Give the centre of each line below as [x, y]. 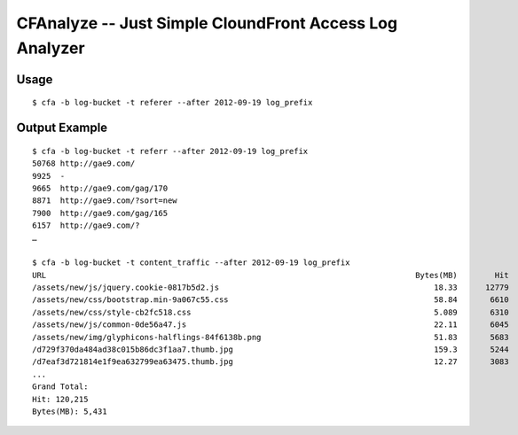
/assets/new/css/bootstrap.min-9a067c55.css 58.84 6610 [271, 300]
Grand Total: [60, 387]
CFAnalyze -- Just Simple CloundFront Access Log [207, 23]
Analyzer [51, 48]
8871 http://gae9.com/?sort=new [105, 201]
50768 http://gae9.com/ [84, 163]
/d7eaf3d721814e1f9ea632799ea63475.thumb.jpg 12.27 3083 [271, 362]
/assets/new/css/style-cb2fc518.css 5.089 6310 [271, 312]
